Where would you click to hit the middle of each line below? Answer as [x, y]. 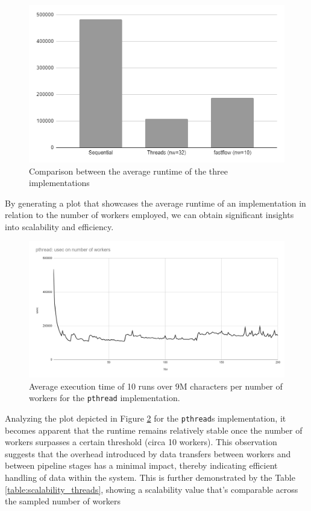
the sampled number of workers [63, 501]
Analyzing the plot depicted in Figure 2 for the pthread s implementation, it [146, 418]
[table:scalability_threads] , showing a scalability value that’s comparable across [152, 489]
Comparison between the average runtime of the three [128, 171]
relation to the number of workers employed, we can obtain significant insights [149, 215]
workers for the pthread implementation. [105, 398]
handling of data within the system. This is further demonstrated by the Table [150, 477]
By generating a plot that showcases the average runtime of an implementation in [155, 203]
